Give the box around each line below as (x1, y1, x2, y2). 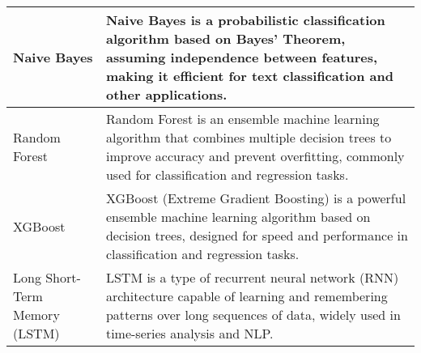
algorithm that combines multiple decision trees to (105, 128, 392, 147)
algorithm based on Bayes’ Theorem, (105, 29, 346, 48)
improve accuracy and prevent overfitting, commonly (105, 147, 405, 165)
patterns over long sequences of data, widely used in (105, 305, 401, 324)
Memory (13, 305, 60, 324)
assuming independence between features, (105, 48, 378, 66)
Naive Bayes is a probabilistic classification (105, 11, 385, 29)
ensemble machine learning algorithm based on (105, 207, 371, 226)
